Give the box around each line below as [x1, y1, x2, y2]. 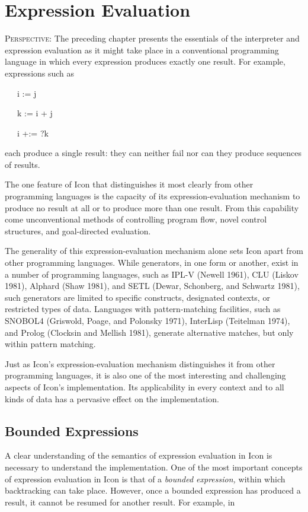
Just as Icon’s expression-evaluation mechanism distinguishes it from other [5, 357, 275, 370]
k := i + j [17, 107, 53, 119]
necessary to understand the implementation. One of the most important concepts [5, 460, 303, 473]
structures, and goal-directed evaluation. [5, 224, 151, 237]
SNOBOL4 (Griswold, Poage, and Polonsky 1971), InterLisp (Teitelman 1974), [5, 314, 290, 326]
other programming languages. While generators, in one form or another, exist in [5, 256, 299, 269]
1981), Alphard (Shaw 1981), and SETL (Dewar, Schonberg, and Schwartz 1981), [5, 279, 300, 292]
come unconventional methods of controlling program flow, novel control [5, 213, 267, 225]
